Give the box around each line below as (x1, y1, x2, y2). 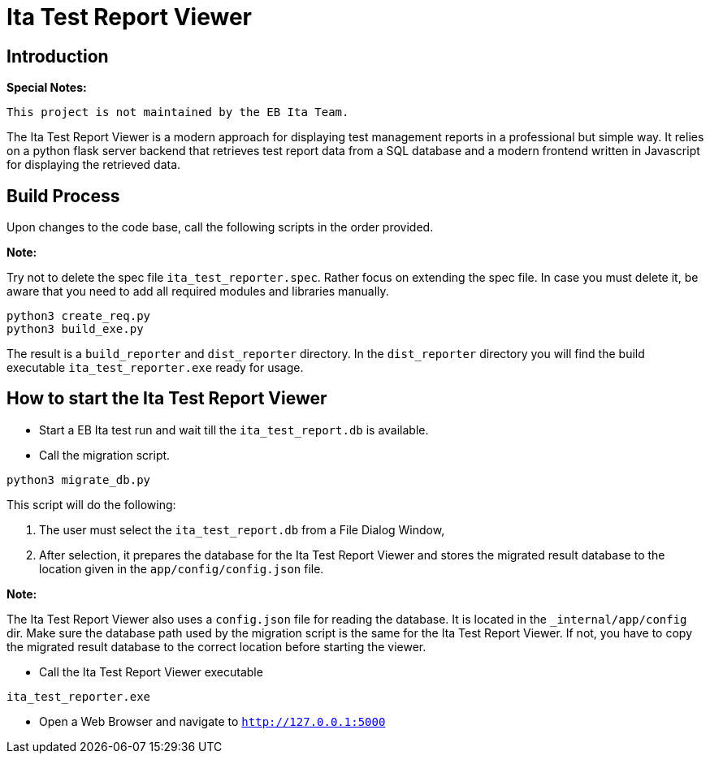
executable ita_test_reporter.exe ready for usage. (6, 361, 304, 375)
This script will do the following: (6, 497, 176, 512)
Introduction (6, 45, 109, 67)
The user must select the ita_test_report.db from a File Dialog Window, (39, 522, 445, 537)
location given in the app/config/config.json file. (39, 561, 324, 576)
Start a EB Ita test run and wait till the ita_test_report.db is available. (39, 422, 429, 437)
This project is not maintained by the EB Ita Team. (6, 106, 349, 119)
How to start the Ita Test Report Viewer (6, 388, 327, 409)
